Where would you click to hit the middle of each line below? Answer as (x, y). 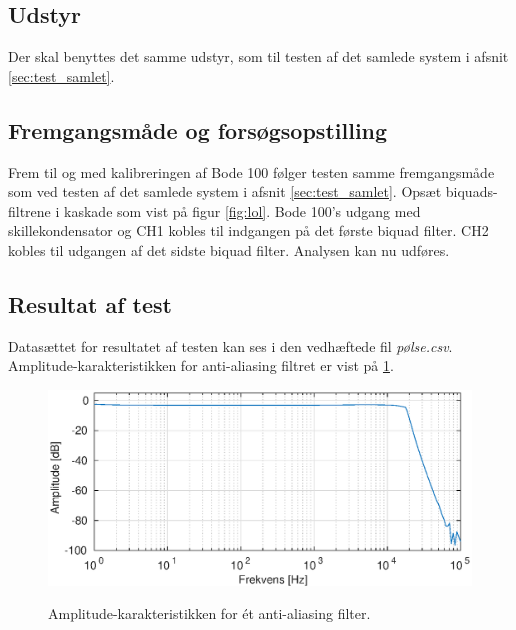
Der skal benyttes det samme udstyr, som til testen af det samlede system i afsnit (258, 56)
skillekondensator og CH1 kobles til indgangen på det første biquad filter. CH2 (248, 230)
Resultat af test (90, 303)
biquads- (471, 191)
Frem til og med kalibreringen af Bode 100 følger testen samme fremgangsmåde (251, 171)
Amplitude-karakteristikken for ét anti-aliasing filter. (209, 613)
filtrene (29, 210)
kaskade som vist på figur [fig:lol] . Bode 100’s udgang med (242, 210)
